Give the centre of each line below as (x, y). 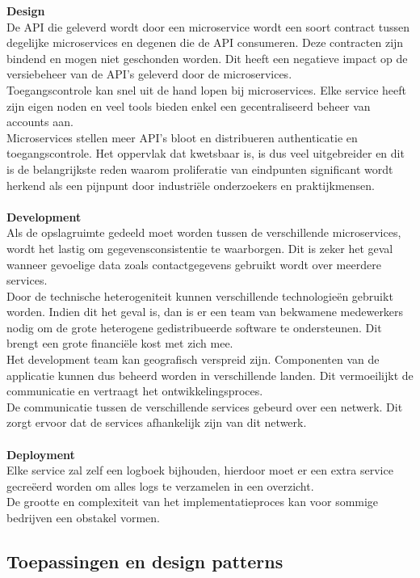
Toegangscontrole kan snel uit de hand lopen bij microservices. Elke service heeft (206, 89)
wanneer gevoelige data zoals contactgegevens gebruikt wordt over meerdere (194, 264)
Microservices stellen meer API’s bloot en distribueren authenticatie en (182, 137)
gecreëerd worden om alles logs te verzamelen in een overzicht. (160, 485)
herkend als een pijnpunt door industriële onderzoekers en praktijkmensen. (191, 185)
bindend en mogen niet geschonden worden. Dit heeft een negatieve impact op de (207, 58)
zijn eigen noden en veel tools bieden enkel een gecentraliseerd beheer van (189, 105)
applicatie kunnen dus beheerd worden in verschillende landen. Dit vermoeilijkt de (210, 375)
